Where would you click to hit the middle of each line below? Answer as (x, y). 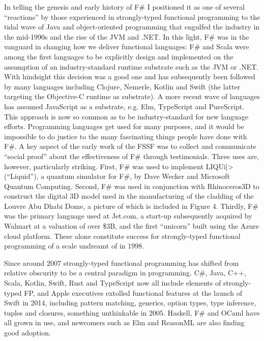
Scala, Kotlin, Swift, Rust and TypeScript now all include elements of (113, 283)
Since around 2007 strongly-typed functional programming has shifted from (122, 262)
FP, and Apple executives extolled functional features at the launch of (133, 292)
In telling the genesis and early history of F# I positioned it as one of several (124, 7)
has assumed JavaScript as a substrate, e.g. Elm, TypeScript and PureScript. (124, 106)
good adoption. (27, 332)
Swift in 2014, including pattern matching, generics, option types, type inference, (130, 303)
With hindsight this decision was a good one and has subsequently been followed (130, 76)
